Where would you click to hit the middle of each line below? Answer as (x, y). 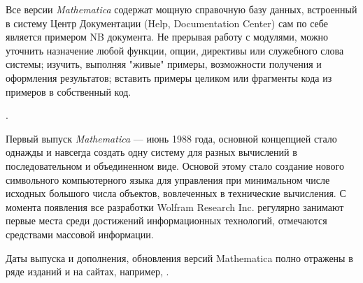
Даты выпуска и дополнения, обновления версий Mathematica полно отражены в (179, 257)
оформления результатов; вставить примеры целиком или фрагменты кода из (169, 77)
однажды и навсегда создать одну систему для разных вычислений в (151, 152)
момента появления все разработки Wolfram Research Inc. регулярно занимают (175, 206)
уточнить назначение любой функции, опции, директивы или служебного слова (175, 50)
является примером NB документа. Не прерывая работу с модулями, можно (167, 37)
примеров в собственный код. (69, 91)
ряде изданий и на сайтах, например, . (87, 271)
